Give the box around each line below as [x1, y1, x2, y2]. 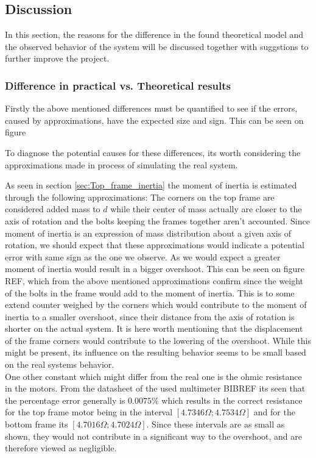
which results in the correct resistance [161, 393, 303, 406]
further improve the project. [5, 52, 110, 65]
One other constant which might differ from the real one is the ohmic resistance [5, 370, 302, 382]
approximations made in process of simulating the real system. [5, 158, 238, 171]
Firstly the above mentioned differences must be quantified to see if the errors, [5, 102, 298, 115]
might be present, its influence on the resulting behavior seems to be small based [5, 346, 306, 359]
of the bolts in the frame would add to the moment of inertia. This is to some [5, 286, 295, 299]
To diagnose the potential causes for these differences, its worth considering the [5, 146, 301, 159]
